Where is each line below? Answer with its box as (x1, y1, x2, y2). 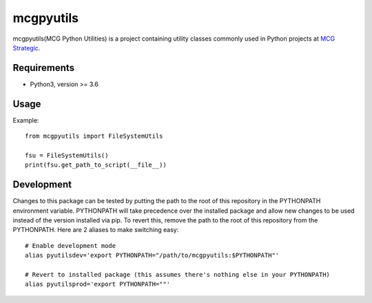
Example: (12, 116, 39, 124)
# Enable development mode (25, 242, 116, 249)
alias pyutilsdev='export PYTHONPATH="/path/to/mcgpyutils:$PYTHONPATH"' (25, 251, 280, 260)
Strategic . (12, 43, 41, 52)
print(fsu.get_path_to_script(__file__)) (25, 161, 167, 169)
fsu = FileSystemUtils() (25, 151, 109, 159)
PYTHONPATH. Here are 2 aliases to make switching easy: (12, 226, 179, 234)
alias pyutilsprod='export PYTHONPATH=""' (25, 280, 171, 289)
